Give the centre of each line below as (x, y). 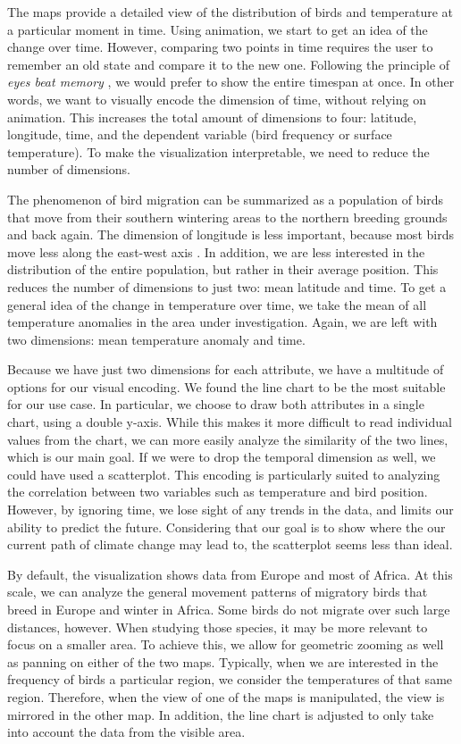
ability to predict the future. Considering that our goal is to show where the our (226, 527)
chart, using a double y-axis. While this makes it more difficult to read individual (230, 422)
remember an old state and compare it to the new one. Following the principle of (229, 64)
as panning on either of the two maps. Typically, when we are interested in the (223, 661)
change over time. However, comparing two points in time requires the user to (220, 47)
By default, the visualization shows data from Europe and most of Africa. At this (230, 574)
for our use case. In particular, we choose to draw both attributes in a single (216, 404)
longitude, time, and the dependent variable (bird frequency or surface (200, 134)
